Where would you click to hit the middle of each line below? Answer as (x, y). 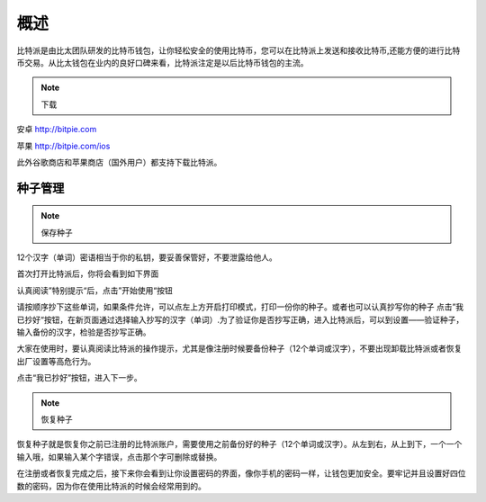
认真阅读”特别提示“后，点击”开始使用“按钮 (94, 290)
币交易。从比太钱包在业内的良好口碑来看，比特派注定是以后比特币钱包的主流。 (162, 62)
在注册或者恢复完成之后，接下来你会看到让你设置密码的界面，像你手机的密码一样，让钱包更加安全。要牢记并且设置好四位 (241, 473)
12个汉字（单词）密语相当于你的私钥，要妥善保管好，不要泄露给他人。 (147, 257)
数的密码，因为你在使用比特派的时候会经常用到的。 (111, 486)
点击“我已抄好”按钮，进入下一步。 (80, 378)
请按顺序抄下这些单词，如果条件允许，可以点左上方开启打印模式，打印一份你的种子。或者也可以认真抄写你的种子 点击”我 (240, 307)
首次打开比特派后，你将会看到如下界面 (88, 273)
